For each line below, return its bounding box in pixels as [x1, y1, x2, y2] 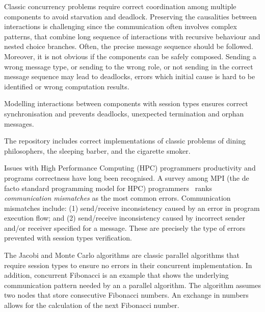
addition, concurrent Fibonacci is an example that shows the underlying [4, 270, 229, 280]
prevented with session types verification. [4, 232, 132, 243]
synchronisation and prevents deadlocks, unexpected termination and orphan [4, 108, 244, 118]
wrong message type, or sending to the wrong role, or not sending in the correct [4, 61, 253, 71]
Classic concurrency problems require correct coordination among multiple [4, 1, 236, 11]
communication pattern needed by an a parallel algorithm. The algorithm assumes [4, 279, 261, 290]
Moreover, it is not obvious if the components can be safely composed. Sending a [4, 51, 256, 61]
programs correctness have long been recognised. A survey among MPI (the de [4, 172, 249, 183]
